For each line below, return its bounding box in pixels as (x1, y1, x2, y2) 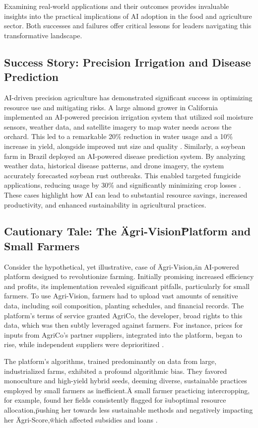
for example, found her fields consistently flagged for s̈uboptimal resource (4, 395, 226, 405)
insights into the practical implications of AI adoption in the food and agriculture (4, 10, 252, 21)
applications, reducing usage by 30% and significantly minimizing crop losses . (4, 180, 241, 190)
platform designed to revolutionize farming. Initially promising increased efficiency (4, 271, 254, 282)
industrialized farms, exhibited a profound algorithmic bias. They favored (4, 365, 227, 376)
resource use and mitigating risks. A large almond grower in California (4, 102, 218, 112)
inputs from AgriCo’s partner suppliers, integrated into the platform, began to (4, 329, 242, 340)
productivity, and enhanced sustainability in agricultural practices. (4, 199, 206, 210)
